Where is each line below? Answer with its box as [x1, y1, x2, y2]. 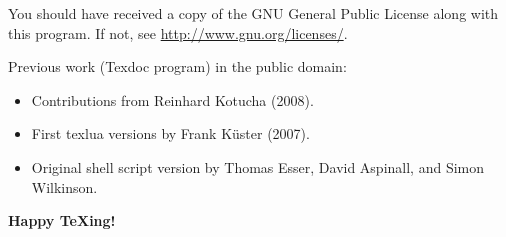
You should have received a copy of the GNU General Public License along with [8, 3, 499, 23]
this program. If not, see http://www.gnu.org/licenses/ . [8, 22, 348, 43]
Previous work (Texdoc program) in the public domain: [8, 56, 347, 77]
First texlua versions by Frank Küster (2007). [31, 123, 310, 144]
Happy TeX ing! [8, 210, 116, 231]
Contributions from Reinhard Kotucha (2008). [31, 89, 314, 110]
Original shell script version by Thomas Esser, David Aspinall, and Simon [31, 156, 485, 177]
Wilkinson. [31, 176, 98, 197]
